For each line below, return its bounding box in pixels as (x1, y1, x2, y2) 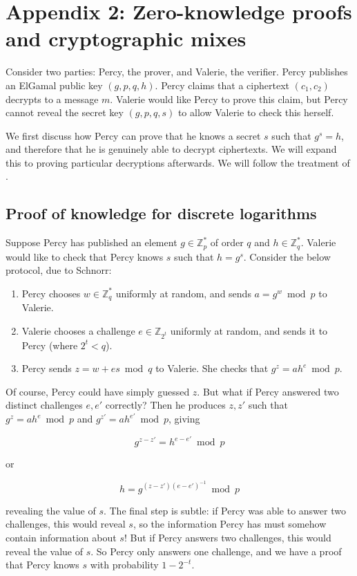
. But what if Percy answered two (197, 384, 339, 398)
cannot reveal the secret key (6, 105, 124, 120)
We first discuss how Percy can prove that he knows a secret (6, 128, 261, 142)
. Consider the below (243, 249, 331, 263)
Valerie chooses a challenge (21, 323, 135, 337)
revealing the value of (6, 503, 96, 517)
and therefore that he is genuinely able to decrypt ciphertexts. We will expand (6, 142, 337, 156)
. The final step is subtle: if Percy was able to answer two (103, 503, 346, 517)
